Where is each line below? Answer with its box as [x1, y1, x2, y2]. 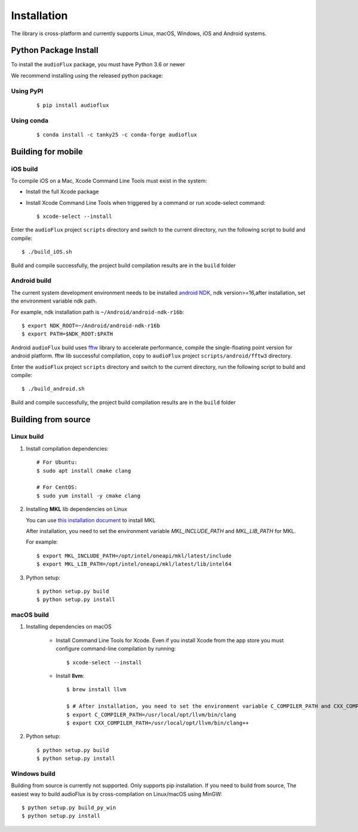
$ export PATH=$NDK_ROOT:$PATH [21, 331, 113, 337]
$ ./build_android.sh [21, 386, 85, 392]
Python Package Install [11, 45, 98, 56]
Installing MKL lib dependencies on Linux [26, 506, 128, 513]
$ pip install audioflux [36, 101, 109, 109]
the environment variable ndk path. [11, 297, 97, 304]
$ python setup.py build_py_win [21, 805, 116, 811]
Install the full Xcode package [26, 188, 99, 195]
